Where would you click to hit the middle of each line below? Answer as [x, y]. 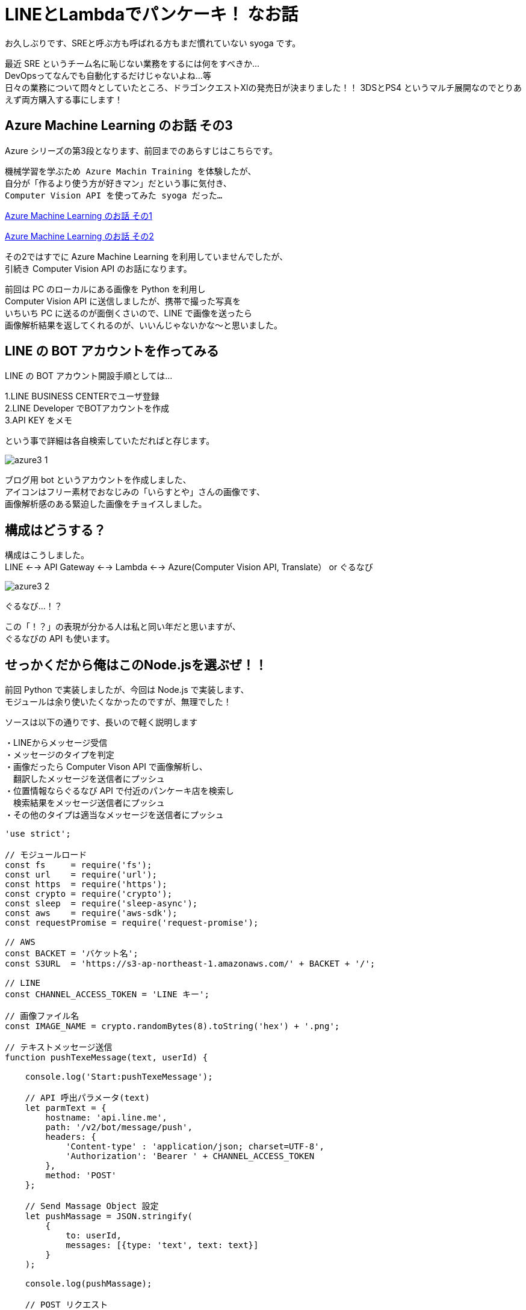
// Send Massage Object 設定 [92, 1206]
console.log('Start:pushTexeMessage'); [119, 1077]
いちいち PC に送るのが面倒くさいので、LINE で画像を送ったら [129, 313]
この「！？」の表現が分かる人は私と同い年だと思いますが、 [123, 627]
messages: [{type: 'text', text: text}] [162, 1245]
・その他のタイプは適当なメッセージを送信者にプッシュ [114, 815]
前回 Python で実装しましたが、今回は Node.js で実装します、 [127, 690]
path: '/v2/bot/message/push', [119, 1127]
